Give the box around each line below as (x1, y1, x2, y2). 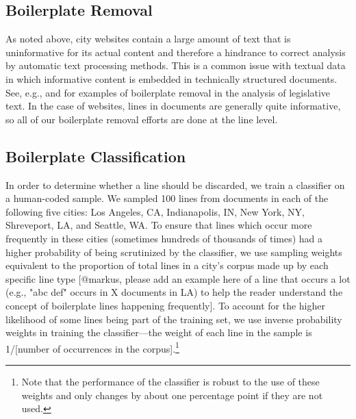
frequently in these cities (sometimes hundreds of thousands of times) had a (5, 231, 323, 245)
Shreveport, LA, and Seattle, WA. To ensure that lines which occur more (5, 218, 312, 232)
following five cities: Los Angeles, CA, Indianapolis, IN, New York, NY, (5, 204, 305, 218)
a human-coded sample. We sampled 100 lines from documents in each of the (5, 191, 329, 205)
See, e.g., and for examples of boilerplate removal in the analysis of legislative (5, 85, 331, 99)
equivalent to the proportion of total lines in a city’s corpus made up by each (5, 258, 329, 272)
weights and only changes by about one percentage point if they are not (21, 388, 323, 402)
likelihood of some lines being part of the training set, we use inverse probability (5, 312, 342, 326)
